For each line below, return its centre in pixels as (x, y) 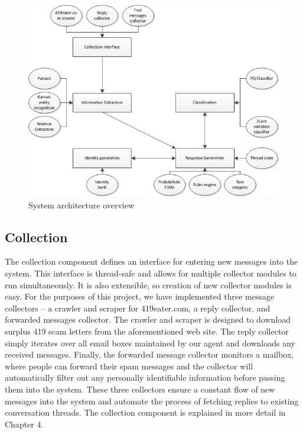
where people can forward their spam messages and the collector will (129, 366)
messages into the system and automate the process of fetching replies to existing (152, 401)
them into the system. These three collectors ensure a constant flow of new (140, 389)
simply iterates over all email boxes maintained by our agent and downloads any (150, 343)
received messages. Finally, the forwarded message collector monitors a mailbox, (149, 354)
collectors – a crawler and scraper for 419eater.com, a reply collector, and (138, 308)
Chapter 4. (24, 424)
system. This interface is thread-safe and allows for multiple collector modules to (151, 273)
